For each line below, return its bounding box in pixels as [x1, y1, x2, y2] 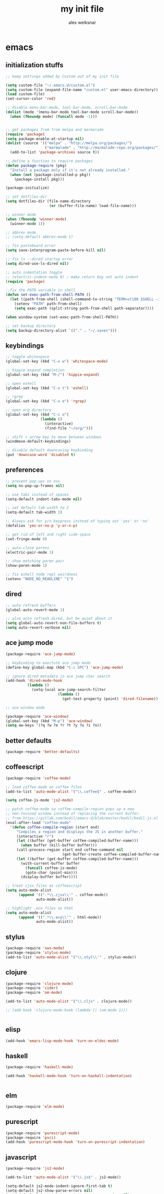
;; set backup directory [5, 323, 56, 328]
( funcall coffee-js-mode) [25, 865, 78, 870]
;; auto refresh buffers [5, 603, 56, 608]
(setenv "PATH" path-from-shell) [14, 301, 82, 306]
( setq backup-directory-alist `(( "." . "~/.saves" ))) [5, 328, 117, 333]
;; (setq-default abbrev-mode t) [5, 235, 73, 240]
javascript [5, 1153, 37, 1161]
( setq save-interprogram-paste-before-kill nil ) [5, 248, 106, 253]
